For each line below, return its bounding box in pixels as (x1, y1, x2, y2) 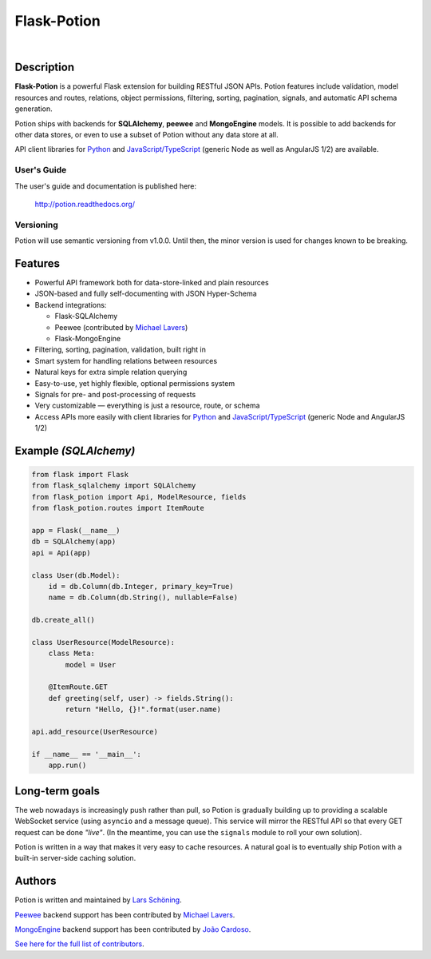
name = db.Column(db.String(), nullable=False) (48, 593, 239, 603)
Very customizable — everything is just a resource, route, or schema (34, 400, 260, 411)
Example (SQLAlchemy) (14, 444, 136, 457)
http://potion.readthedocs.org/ (34, 199, 136, 209)
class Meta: (48, 649, 96, 659)
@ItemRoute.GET (48, 682, 108, 691)
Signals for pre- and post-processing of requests (34, 389, 196, 399)
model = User (65, 660, 117, 669)
